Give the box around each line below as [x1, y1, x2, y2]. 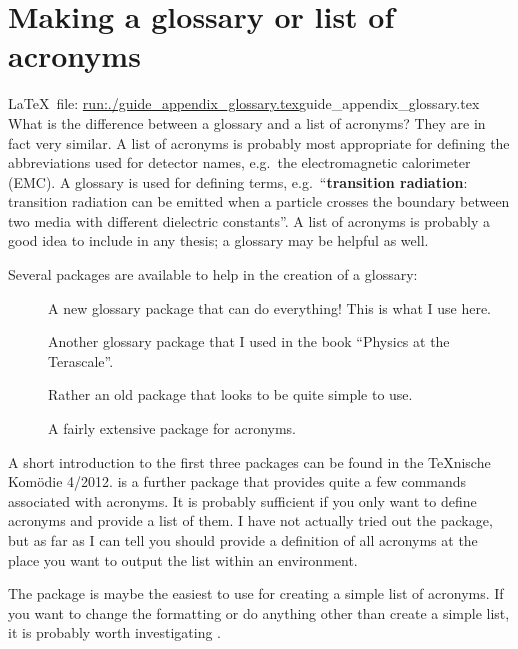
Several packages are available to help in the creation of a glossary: [8, 264, 418, 285]
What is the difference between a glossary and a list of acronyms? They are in [8, 112, 486, 133]
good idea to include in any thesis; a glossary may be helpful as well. [8, 230, 429, 251]
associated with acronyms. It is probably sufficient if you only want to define [8, 490, 477, 511]
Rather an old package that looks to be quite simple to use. [48, 384, 413, 405]
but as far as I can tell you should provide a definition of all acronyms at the [8, 530, 478, 550]
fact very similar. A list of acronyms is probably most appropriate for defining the [8, 132, 510, 153]
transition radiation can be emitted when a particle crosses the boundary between [8, 191, 510, 212]
